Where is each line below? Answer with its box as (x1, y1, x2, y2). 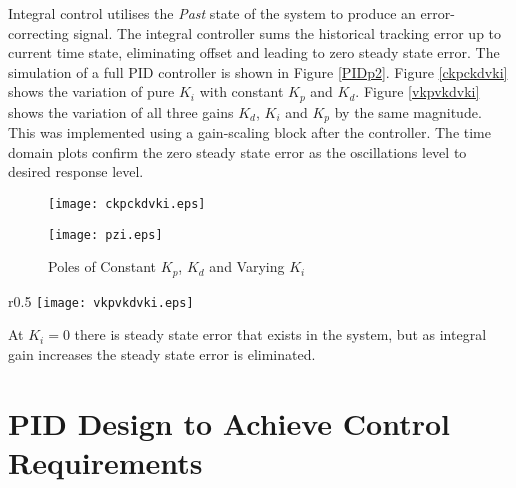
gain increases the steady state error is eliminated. (8, 344, 316, 365)
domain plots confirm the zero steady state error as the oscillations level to (8, 141, 467, 162)
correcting (8, 22, 69, 43)
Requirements (8, 442, 203, 483)
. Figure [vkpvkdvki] (355, 81, 480, 102)
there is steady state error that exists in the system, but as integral (74, 324, 487, 345)
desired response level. (8, 161, 144, 182)
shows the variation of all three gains (8, 101, 234, 122)
